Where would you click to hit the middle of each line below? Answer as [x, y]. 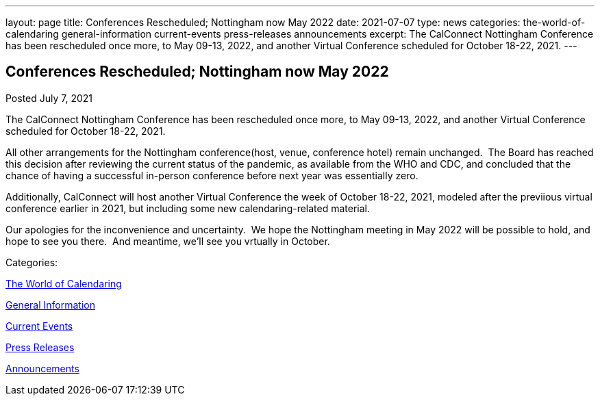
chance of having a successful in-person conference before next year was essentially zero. [212, 175]
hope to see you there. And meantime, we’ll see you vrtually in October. [168, 241]
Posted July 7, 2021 [49, 98]
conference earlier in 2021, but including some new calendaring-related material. [188, 208]
